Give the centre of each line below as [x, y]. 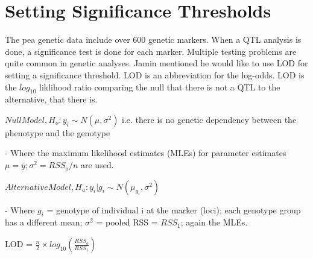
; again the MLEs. [214, 222]
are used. [97, 165]
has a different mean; [44, 222]
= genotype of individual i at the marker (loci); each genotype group [174, 209]
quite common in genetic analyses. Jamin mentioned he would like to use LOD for [156, 63]
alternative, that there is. [51, 99]
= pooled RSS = [127, 222]
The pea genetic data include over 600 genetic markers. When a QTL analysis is [153, 39]
